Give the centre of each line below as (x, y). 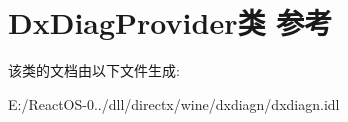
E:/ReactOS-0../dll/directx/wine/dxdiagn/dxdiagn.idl (174, 103)
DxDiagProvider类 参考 (170, 22)
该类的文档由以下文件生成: (94, 70)
